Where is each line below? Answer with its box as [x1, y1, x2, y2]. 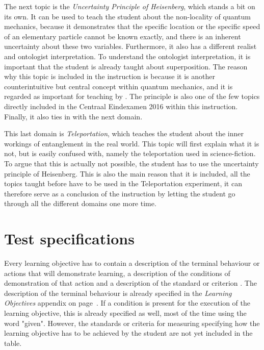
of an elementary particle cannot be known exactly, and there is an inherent [4, 31, 241, 41]
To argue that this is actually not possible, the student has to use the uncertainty [4, 158, 259, 168]
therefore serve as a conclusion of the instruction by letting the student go [4, 188, 235, 198]
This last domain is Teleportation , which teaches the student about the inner [4, 128, 244, 139]
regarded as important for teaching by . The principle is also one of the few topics [4, 91, 260, 102]
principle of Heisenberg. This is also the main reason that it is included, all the [4, 168, 250, 179]
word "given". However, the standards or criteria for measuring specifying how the [4, 317, 260, 328]
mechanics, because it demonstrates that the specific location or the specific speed [4, 21, 260, 32]
